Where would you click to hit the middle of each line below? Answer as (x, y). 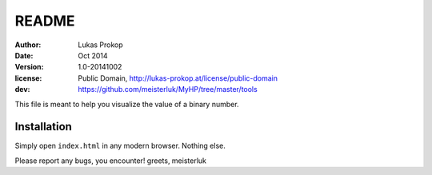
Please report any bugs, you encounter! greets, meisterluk (111, 161)
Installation (43, 127)
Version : (29, 67)
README (45, 21)
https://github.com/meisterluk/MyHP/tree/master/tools (168, 89)
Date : (24, 55)
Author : (28, 45)
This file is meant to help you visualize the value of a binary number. (127, 104)
